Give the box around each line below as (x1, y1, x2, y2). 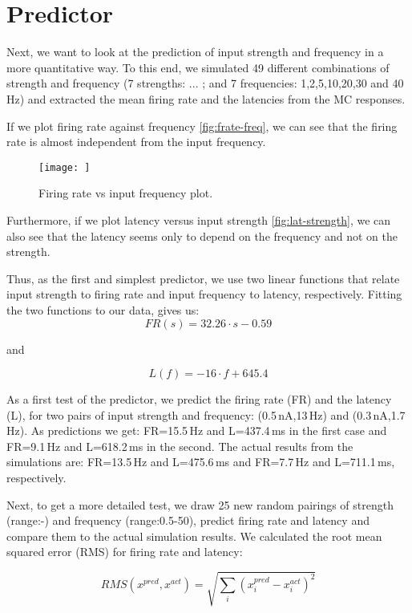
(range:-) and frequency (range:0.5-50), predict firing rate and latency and (6, 512, 370, 529)
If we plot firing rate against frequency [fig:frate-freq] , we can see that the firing (6, 117, 398, 134)
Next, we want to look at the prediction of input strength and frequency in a (6, 43, 384, 60)
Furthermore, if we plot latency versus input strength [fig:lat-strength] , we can (6, 211, 391, 228)
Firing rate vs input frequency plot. (38, 185, 213, 201)
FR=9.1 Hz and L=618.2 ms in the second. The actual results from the (6, 437, 353, 454)
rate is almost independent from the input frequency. (6, 133, 266, 150)
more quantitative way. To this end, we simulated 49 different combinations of (6, 59, 390, 75)
